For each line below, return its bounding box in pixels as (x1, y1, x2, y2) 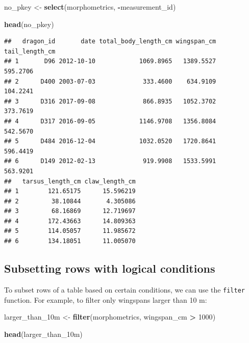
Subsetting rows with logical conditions (4, 260, 215, 276)
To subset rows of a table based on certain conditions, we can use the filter (4, 284, 245, 295)
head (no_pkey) (4, 18, 54, 29)
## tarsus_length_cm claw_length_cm (4, 177, 136, 185)
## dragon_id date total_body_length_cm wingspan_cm (4, 38, 216, 45)
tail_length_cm (4, 47, 56, 55)
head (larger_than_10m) (4, 328, 83, 339)
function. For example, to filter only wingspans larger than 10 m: (4, 294, 207, 305)
